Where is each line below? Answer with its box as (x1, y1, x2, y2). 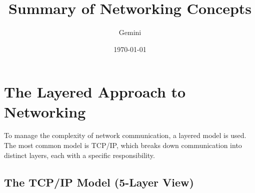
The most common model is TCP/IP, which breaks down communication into (4, 140, 242, 150)
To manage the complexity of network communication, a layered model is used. (4, 130, 246, 140)
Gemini (118, 27, 141, 37)
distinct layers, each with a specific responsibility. (4, 149, 155, 160)
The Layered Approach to (4, 81, 186, 102)
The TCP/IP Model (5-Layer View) (4, 174, 194, 189)
